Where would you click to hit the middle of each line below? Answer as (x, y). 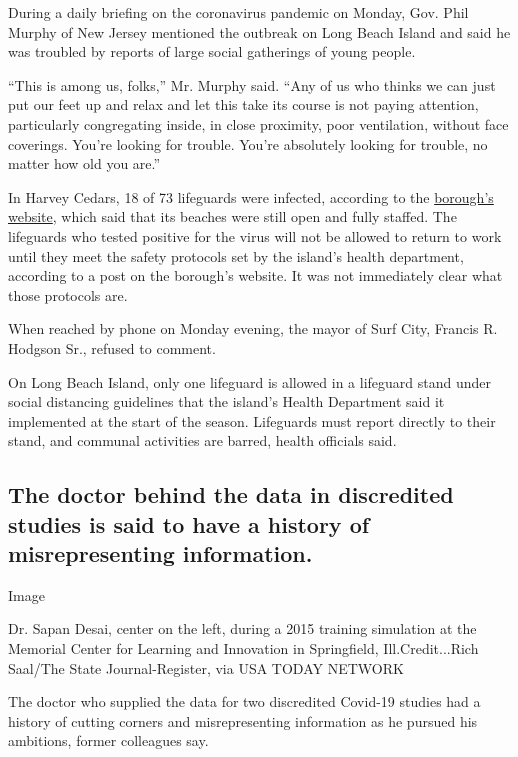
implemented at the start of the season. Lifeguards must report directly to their (252, 420)
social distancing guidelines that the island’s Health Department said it (226, 401)
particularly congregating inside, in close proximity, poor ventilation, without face (258, 123)
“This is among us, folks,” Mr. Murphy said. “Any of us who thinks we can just (252, 84)
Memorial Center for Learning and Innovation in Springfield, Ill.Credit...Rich (243, 648)
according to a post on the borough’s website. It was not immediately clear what (255, 275)
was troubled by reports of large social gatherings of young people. (212, 51)
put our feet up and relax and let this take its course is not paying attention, (243, 104)
